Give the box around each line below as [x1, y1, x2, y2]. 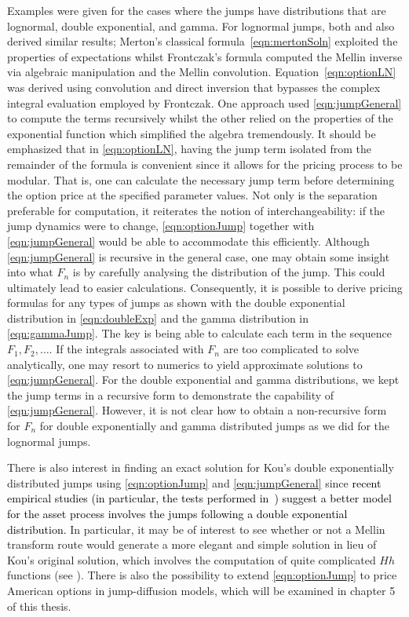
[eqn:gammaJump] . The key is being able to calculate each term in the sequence [7, 325, 392, 341]
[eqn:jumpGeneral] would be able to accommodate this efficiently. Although [7, 232, 370, 249]
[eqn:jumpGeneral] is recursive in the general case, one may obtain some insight [7, 248, 390, 265]
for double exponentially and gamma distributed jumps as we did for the [39, 418, 390, 434]
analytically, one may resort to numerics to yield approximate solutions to [7, 356, 363, 372]
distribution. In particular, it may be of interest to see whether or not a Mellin [7, 520, 385, 537]
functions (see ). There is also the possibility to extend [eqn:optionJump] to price [7, 567, 397, 583]
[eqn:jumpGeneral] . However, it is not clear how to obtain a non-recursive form [7, 402, 387, 418]
